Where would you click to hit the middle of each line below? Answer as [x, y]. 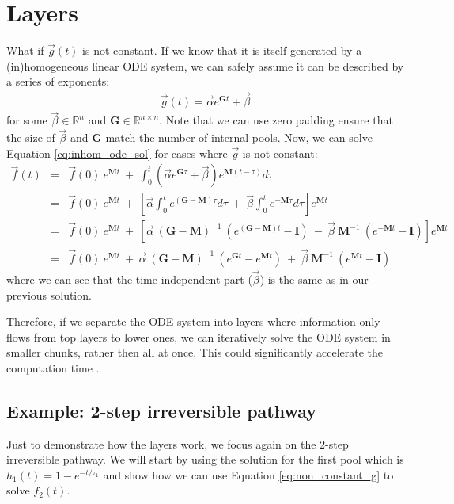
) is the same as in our [314, 279]
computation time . [53, 367]
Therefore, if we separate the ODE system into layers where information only [193, 321]
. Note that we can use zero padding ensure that [276, 120]
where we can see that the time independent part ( [129, 279]
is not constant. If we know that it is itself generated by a [222, 50]
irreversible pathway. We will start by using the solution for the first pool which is [205, 459]
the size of [31, 137]
